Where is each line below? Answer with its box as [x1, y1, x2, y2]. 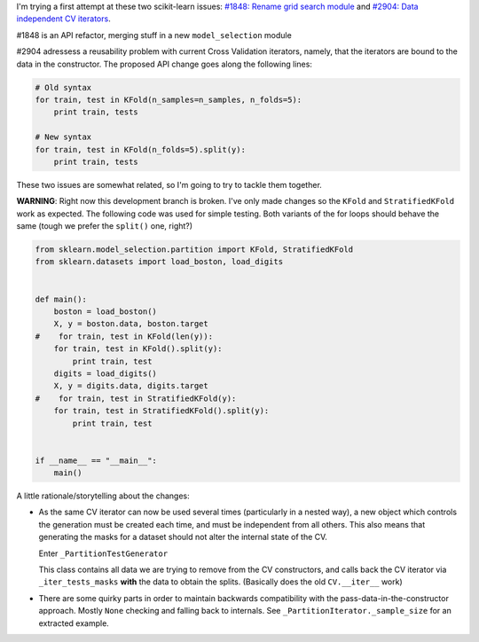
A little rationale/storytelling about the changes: [16, 490, 190, 501]
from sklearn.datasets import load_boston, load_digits [35, 257, 284, 267]
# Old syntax [35, 82, 92, 92]
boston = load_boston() [53, 306, 157, 317]
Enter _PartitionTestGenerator [38, 548, 169, 559]
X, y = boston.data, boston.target [53, 319, 208, 329]
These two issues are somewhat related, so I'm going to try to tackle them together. [16, 179, 323, 190]
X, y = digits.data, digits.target [53, 381, 208, 391]
